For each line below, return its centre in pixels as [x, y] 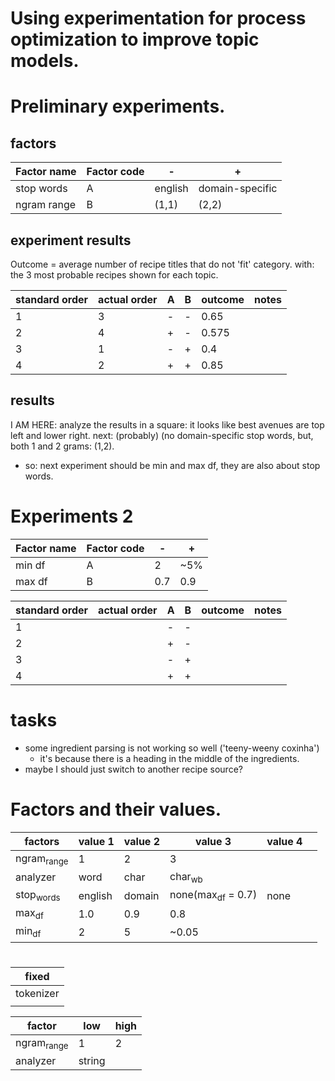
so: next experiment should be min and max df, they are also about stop [172, 465]
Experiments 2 [72, 516]
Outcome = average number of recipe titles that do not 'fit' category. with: [162, 264]
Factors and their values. [116, 809]
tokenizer [37, 993]
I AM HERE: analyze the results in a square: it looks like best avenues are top [167, 424]
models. [45, 61]
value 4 [284, 841]
